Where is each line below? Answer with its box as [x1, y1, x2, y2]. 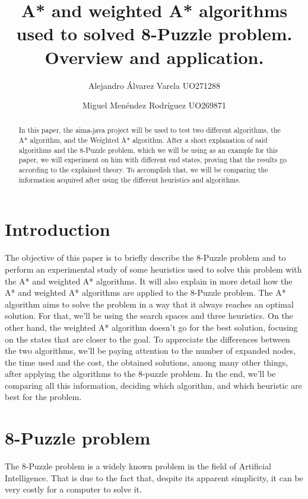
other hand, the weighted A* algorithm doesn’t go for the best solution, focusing [5, 321, 298, 333]
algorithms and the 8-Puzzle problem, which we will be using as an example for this [18, 145, 278, 155]
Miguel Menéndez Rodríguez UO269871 [82, 99, 227, 111]
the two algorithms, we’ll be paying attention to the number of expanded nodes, [5, 344, 296, 357]
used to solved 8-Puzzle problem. [16, 21, 293, 46]
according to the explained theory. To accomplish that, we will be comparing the [18, 165, 268, 175]
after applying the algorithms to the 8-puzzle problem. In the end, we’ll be [5, 367, 276, 380]
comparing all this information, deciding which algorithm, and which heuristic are [5, 379, 302, 391]
